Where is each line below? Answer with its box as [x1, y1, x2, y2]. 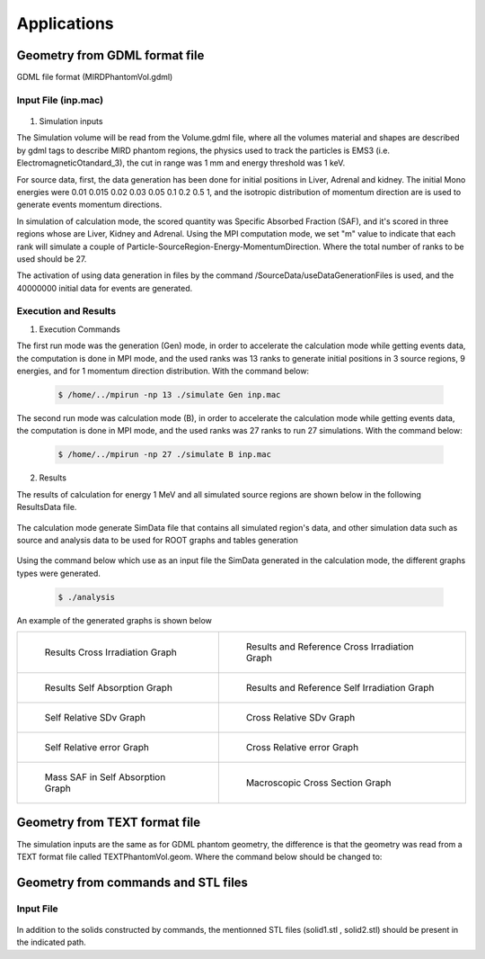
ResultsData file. [16, 502, 77, 513]
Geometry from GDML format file [16, 48, 205, 63]
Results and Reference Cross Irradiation [245, 641, 415, 653]
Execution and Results [16, 305, 117, 318]
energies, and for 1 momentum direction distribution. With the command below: [16, 365, 310, 377]
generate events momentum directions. [16, 199, 163, 211]
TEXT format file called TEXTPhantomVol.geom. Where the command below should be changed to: [16, 851, 383, 862]
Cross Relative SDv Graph [245, 712, 356, 724]
